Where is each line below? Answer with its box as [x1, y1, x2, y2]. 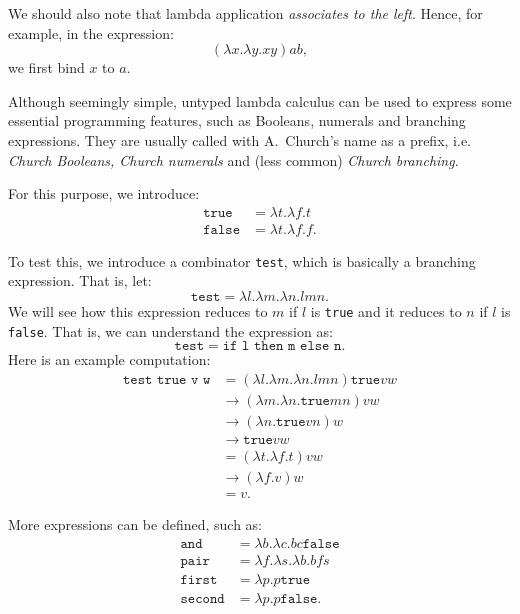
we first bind [8, 57, 85, 78]
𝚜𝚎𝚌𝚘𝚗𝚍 [180, 591, 225, 606]
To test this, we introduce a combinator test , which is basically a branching [8, 250, 476, 271]
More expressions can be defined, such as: [8, 514, 263, 535]
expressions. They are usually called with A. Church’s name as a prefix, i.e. [8, 129, 471, 150]
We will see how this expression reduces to [8, 301, 268, 322]
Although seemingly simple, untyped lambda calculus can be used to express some [8, 90, 512, 111]
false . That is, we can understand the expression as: [8, 320, 333, 341]
